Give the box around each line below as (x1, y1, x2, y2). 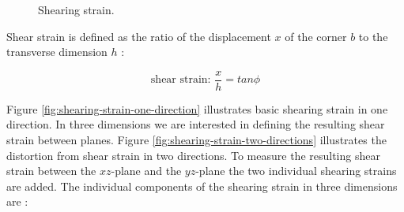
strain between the (6, 162, 96, 179)
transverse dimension (6, 43, 108, 60)
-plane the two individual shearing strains (195, 162, 397, 179)
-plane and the (111, 162, 182, 179)
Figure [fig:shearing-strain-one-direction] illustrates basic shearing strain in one (6, 100, 388, 117)
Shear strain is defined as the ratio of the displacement (6, 28, 271, 44)
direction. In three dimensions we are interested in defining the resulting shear (6, 116, 385, 132)
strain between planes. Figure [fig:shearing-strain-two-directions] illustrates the (6, 132, 387, 148)
